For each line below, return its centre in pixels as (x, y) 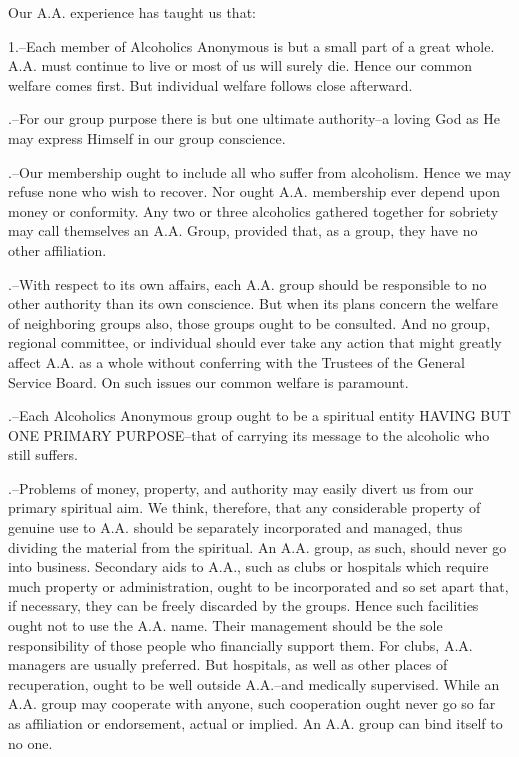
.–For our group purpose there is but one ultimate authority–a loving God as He (254, 118)
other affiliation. (57, 249)
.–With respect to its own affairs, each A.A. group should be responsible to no (247, 283)
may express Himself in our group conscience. (147, 137)
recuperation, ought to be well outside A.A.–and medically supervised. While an (254, 683)
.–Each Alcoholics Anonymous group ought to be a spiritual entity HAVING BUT (259, 415)
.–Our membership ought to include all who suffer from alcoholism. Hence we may (260, 171)
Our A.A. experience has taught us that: (132, 12)
